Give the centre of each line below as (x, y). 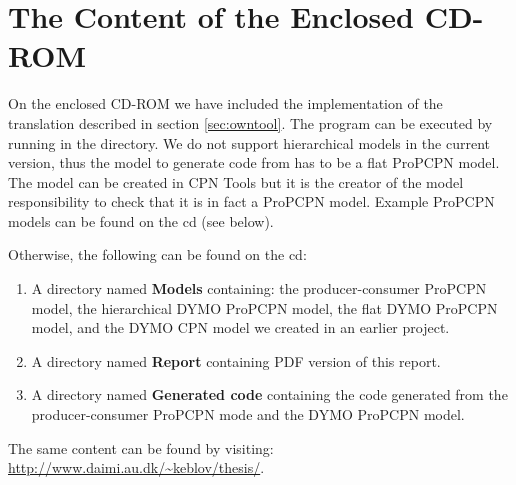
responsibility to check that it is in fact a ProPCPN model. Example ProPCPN (251, 201)
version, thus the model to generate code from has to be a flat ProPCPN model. (254, 162)
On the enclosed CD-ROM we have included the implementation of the (225, 103)
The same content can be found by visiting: (141, 447)
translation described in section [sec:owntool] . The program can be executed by (250, 122)
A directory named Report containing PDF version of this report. (236, 360)
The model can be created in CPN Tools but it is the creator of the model (236, 181)
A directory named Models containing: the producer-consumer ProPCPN (259, 288)
